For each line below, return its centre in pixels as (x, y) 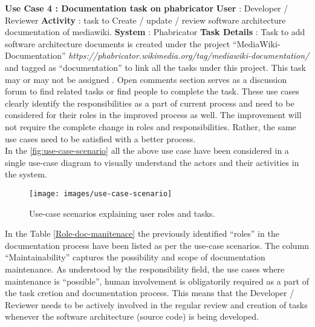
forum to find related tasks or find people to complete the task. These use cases (152, 91)
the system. (26, 174)
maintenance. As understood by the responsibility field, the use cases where (145, 269)
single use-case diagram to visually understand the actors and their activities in (152, 162)
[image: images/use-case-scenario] (101, 193)
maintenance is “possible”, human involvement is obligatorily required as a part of (157, 281)
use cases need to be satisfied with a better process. (100, 138)
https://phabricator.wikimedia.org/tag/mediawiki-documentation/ (189, 55)
